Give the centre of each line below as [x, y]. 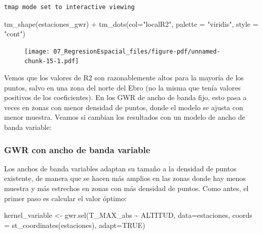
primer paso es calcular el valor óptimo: [65, 198]
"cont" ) [15, 34]
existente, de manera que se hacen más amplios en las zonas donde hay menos [125, 178]
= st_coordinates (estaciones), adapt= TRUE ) [75, 225]
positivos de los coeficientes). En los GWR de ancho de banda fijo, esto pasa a [125, 97]
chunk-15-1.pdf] [52, 61]
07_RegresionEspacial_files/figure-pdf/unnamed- [137, 51]
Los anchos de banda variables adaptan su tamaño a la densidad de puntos [120, 168]
